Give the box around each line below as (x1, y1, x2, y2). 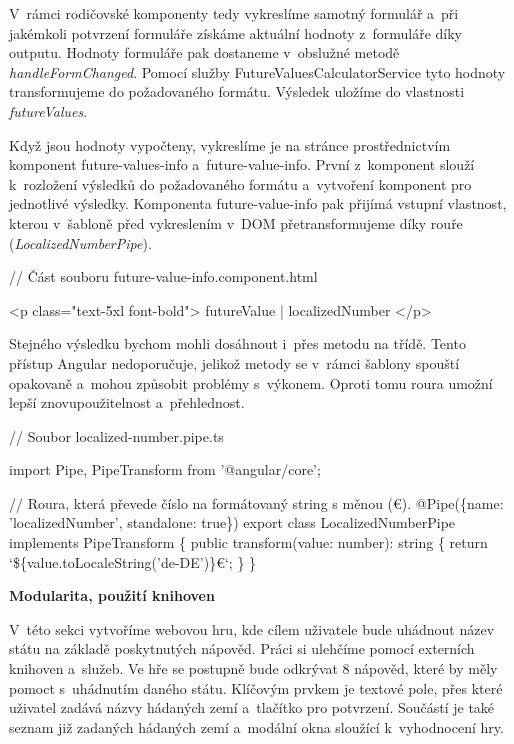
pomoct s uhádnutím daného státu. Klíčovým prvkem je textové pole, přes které (9, 677, 503, 698)
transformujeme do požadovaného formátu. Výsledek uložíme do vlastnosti (9, 81, 465, 102)
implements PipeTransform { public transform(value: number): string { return (9, 532, 488, 553)
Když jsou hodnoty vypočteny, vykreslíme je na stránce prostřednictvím (9, 134, 451, 155)
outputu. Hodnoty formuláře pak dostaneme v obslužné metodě (9, 42, 400, 63)
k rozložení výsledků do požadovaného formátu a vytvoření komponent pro (9, 173, 472, 194)
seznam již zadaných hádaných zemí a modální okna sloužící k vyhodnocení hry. (9, 716, 504, 737)
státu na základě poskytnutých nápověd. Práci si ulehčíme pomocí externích (9, 638, 475, 659)
